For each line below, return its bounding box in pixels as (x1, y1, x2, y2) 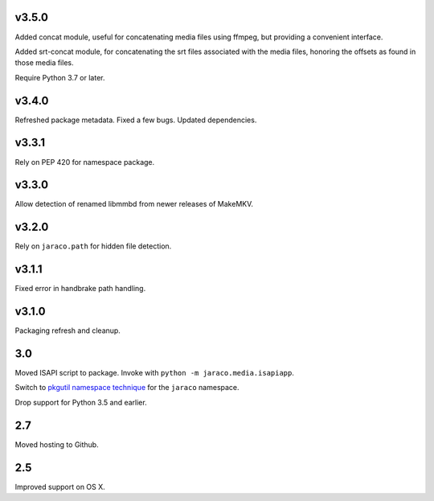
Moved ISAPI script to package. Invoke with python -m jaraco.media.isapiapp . (14, 368, 295, 378)
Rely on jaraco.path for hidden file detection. (14, 241, 172, 251)
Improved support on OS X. (14, 482, 106, 491)
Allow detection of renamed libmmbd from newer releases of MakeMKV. (14, 199, 253, 209)
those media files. (14, 58, 74, 68)
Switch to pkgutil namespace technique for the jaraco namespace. (14, 383, 240, 392)
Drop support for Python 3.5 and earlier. (14, 397, 148, 407)
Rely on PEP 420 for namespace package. (14, 157, 155, 166)
